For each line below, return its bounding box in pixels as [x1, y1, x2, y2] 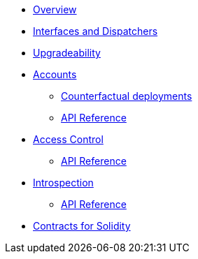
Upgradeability [33, 47, 101, 59]
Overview [33, 3, 77, 15]
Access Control [33, 133, 104, 145]
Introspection [33, 177, 94, 188]
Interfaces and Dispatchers [33, 25, 158, 37]
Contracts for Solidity [33, 220, 131, 232]
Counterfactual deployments [61, 90, 192, 102]
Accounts [33, 68, 77, 80]
